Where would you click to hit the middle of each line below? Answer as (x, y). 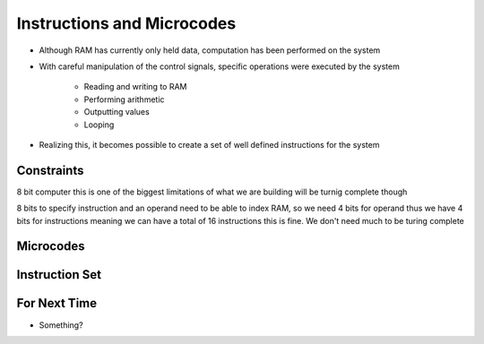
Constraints (50, 170)
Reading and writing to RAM (135, 87)
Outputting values (117, 112)
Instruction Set (59, 275)
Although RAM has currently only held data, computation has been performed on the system (210, 50)
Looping (99, 125)
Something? (61, 325)
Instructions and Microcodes (126, 23)
